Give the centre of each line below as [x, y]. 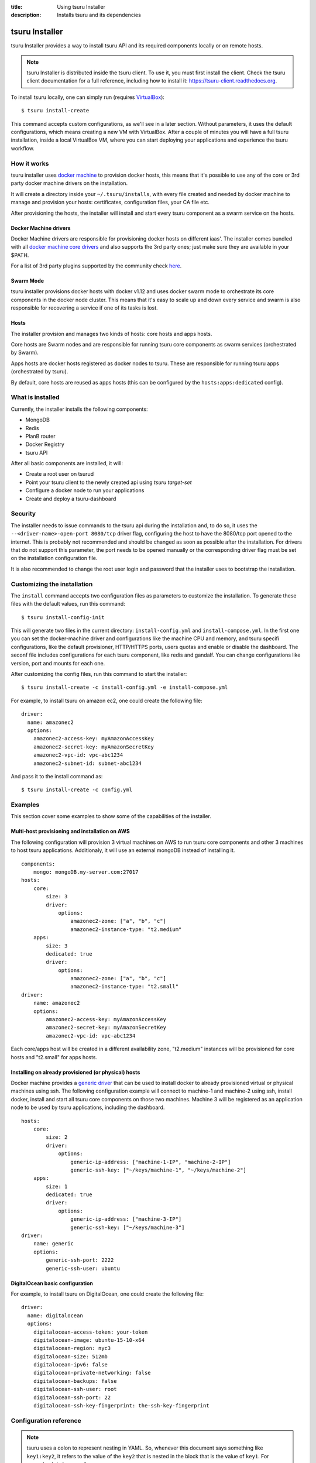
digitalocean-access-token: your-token [90, 1332]
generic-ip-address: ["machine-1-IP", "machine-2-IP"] [151, 1162]
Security [23, 514]
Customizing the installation [52, 584]
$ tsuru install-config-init [63, 617]
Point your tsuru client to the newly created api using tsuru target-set [109, 482]
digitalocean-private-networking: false [92, 1373]
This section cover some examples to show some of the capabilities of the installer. [111, 816]
